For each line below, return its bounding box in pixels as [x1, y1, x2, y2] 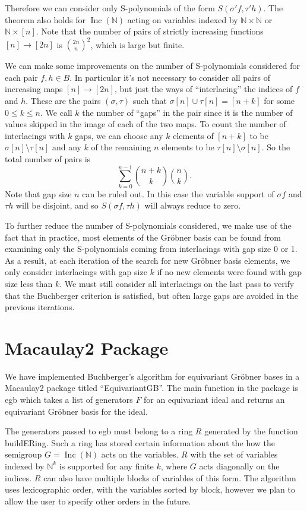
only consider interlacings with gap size [5, 266, 147, 278]
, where [160, 459, 188, 472]
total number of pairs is [5, 153, 91, 165]
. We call [40, 106, 72, 118]
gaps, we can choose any [75, 129, 163, 141]
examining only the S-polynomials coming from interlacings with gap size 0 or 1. [5, 242, 297, 255]
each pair [5, 71, 38, 83]
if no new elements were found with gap [157, 266, 302, 278]
